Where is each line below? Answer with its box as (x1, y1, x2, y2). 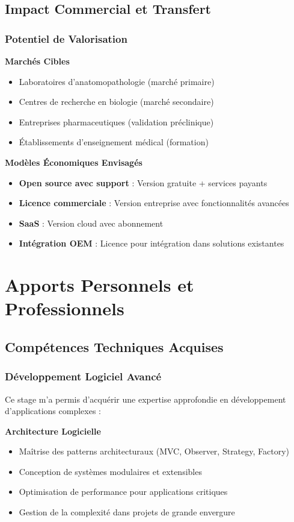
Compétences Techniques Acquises (5, 337, 224, 356)
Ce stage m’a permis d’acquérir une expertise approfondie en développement (5, 392, 286, 405)
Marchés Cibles (5, 55, 70, 67)
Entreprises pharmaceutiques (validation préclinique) (19, 115, 214, 128)
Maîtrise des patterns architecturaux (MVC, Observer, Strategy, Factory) (19, 445, 290, 458)
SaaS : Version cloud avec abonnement (19, 216, 164, 229)
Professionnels (5, 296, 124, 321)
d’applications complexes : (5, 404, 101, 417)
